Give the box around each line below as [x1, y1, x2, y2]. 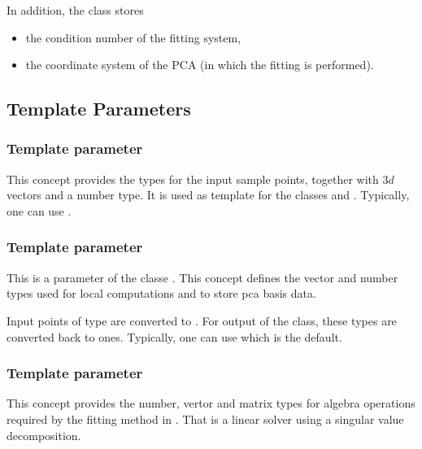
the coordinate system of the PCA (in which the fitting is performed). [25, 56, 374, 73]
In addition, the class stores [7, 2, 144, 18]
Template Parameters [7, 96, 191, 121]
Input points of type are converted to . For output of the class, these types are [7, 312, 397, 329]
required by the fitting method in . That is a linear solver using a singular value [7, 410, 404, 427]
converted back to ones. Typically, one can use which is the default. [7, 328, 342, 345]
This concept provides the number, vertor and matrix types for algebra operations [7, 395, 415, 412]
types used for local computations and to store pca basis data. [7, 285, 316, 302]
